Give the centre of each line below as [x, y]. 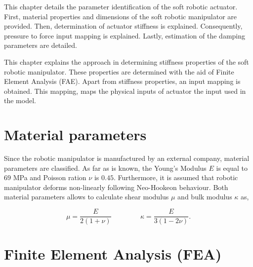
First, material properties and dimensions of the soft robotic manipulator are [121, 16]
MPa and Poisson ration [50, 177]
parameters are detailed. [41, 45]
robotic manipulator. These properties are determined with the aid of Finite [119, 71]
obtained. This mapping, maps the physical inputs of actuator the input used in [125, 91]
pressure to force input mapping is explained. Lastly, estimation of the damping [125, 35]
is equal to [232, 168]
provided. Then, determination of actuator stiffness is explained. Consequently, [123, 26]
